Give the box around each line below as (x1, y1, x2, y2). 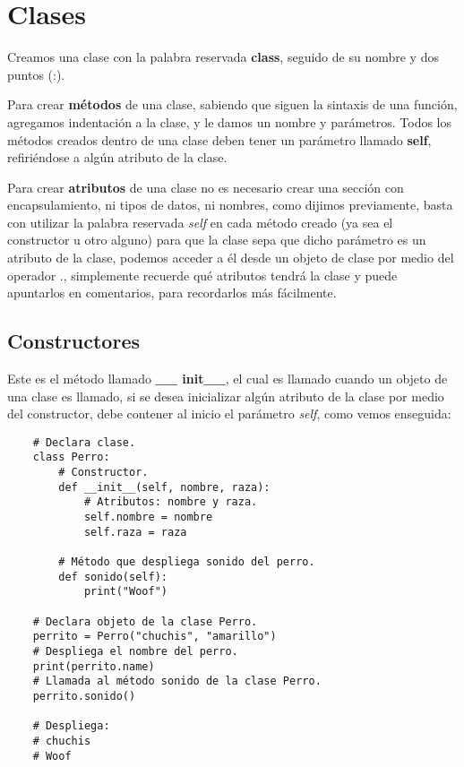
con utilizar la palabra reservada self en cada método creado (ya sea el (7, 212, 393, 231)
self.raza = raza (83, 525, 187, 539)
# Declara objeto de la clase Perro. (32, 615, 258, 628)
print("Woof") (83, 585, 168, 599)
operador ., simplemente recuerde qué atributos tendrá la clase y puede (7, 265, 398, 284)
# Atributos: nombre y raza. (83, 496, 258, 509)
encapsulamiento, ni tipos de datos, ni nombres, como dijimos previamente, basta (7, 195, 453, 214)
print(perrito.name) (32, 659, 155, 673)
